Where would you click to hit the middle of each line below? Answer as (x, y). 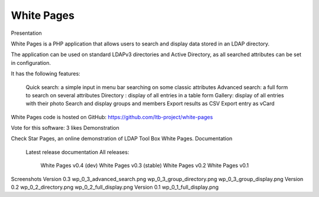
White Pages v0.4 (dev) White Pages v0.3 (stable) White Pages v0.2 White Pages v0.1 (145, 166)
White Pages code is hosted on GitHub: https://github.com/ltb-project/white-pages (112, 117)
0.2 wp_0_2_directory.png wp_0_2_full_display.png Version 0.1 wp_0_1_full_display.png (115, 187)
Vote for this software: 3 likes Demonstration (65, 128)
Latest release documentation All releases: (77, 152)
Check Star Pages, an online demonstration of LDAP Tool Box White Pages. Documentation (122, 139)
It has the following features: (46, 74)
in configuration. (31, 63)
